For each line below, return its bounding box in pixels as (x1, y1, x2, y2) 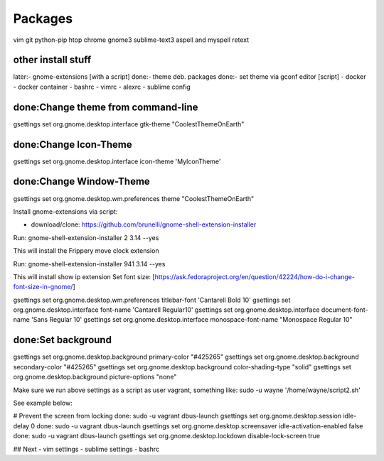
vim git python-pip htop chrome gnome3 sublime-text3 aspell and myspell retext (13, 36, 250, 44)
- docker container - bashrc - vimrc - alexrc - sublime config (13, 82, 191, 91)
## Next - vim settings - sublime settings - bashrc (13, 445, 160, 453)
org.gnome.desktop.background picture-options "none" (13, 373, 177, 381)
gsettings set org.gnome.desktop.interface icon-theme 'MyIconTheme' (13, 157, 221, 166)
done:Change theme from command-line (13, 101, 198, 113)
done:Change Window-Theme (13, 175, 151, 188)
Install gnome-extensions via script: (13, 207, 118, 216)
